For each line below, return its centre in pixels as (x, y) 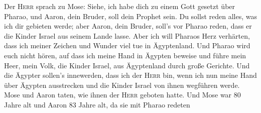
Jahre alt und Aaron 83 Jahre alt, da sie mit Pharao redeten (97, 104)
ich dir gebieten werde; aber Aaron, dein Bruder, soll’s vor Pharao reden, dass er (128, 26)
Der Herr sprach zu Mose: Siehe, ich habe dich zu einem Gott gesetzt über (120, 6)
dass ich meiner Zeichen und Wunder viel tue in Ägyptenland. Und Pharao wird (127, 45)
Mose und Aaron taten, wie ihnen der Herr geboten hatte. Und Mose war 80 (122, 95)
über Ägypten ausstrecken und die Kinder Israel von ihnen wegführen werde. (122, 85)
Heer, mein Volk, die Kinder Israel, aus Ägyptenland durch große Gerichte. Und (127, 65)
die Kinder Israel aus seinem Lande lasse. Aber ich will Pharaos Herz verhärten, (127, 35)
